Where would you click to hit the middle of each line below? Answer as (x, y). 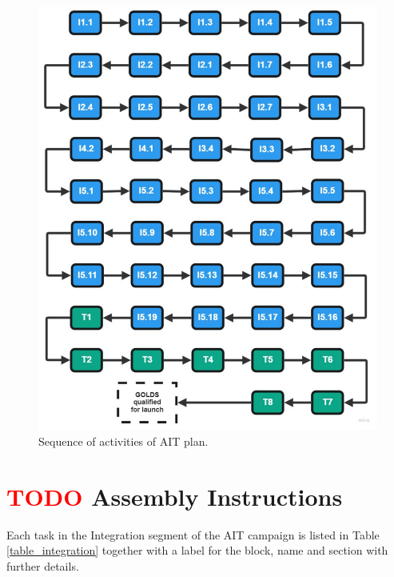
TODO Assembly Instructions (175, 496)
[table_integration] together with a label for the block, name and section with (197, 550)
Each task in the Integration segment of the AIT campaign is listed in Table (193, 534)
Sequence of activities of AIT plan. (123, 441)
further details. (43, 565)
